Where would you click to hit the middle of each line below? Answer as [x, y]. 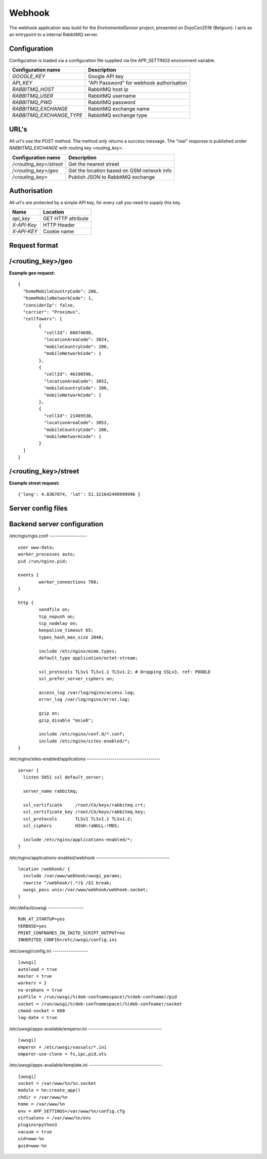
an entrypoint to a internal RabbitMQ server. [54, 34]
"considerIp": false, [49, 305]
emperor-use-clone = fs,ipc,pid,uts [62, 1054]
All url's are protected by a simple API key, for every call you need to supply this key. [95, 203]
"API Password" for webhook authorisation [137, 83]
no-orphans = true [40, 990]
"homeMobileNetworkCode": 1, [58, 298]
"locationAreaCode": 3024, [77, 340]
